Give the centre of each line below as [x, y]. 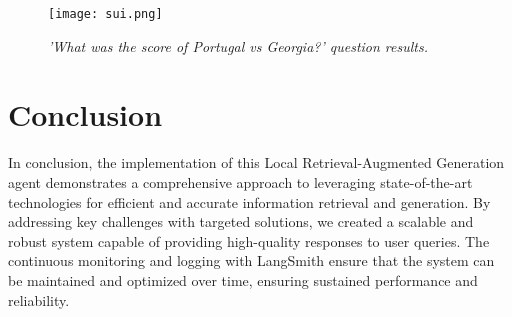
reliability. [39, 299]
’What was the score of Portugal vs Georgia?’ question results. [238, 45]
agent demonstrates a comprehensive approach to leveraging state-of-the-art [240, 181]
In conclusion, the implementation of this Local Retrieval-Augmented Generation [256, 162]
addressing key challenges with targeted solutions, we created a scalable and [241, 221]
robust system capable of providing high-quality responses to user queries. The [249, 240]
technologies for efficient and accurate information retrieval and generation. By [249, 201]
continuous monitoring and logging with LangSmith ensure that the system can [251, 260]
